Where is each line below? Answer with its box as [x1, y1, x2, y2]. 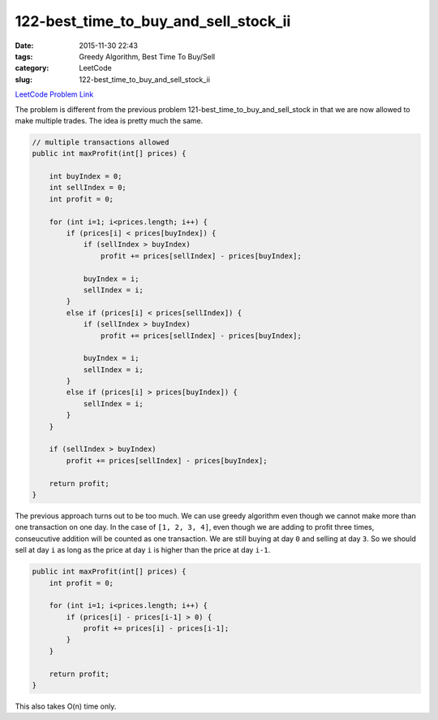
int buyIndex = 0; [49, 171, 122, 181]
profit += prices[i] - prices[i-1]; [83, 624, 230, 633]
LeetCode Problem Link [15, 89, 94, 99]
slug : [15, 74, 32, 85]
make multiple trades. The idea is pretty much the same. [15, 115, 204, 125]
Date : [15, 41, 34, 50]
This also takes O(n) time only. [15, 701, 117, 711]
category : [15, 63, 49, 73]
